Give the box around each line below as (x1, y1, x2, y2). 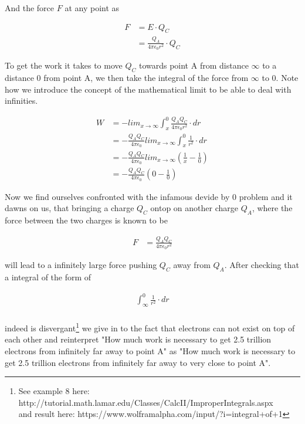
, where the (252, 202, 293, 214)
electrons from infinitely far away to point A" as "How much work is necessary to (5, 344, 296, 357)
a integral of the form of (5, 271, 91, 283)
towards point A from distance (138, 59, 249, 72)
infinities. (5, 94, 38, 107)
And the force (5, 2, 55, 13)
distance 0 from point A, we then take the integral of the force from (5, 72, 249, 84)
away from (173, 259, 211, 271)
